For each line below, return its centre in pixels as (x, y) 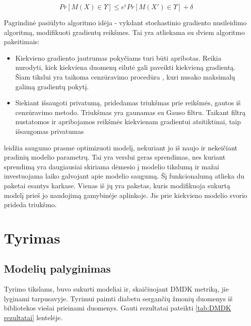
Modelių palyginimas (57, 269)
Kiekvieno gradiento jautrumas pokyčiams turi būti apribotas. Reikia (118, 57)
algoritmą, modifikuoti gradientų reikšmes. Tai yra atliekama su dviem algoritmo (124, 32)
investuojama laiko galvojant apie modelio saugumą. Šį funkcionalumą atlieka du (124, 176)
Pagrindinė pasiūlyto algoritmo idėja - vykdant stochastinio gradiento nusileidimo (125, 22)
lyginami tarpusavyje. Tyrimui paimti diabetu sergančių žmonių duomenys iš (118, 298)
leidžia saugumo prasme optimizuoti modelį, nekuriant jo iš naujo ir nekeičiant (121, 147)
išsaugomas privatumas (50, 131)
